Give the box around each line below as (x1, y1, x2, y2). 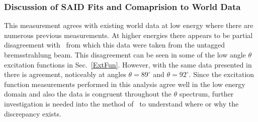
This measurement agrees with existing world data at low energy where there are (4, 20, 253, 30)
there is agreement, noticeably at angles (4, 69, 126, 79)
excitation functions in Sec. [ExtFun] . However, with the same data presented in (4, 59, 252, 69)
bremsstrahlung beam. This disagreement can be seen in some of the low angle (4, 49, 246, 59)
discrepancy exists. (4, 108, 61, 118)
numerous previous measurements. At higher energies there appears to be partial (4, 29, 253, 40)
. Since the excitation (189, 69, 254, 79)
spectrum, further (179, 88, 234, 99)
